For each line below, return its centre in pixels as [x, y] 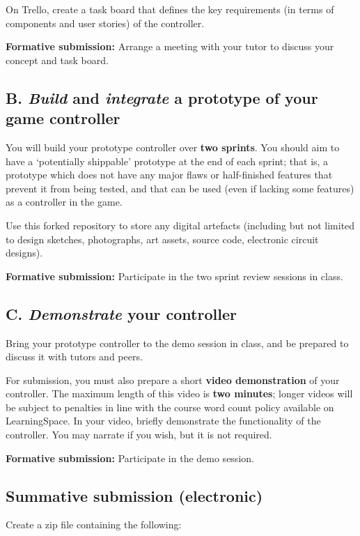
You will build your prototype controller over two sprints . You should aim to [173, 147]
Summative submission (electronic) [134, 495]
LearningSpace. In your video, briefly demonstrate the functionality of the [163, 421]
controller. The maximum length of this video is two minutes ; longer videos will [179, 393]
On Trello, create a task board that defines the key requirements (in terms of [170, 9]
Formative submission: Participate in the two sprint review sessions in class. [174, 276]
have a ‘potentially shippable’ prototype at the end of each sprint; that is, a [167, 161]
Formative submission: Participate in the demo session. [130, 458]
